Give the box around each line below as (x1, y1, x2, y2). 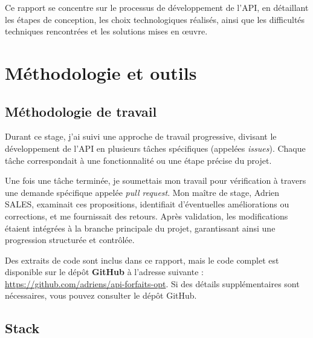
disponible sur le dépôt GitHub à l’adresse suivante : (5, 265, 204, 278)
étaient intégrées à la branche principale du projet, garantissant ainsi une (5, 221, 276, 234)
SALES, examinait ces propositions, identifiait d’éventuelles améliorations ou (5, 198, 289, 210)
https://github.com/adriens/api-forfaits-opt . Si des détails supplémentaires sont (5, 277, 300, 290)
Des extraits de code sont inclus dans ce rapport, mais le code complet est (5, 253, 279, 266)
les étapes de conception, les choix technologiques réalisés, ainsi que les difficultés (5, 13, 305, 25)
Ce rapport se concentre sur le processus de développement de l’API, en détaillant (5, 1, 309, 13)
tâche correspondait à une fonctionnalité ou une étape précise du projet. (5, 154, 272, 166)
